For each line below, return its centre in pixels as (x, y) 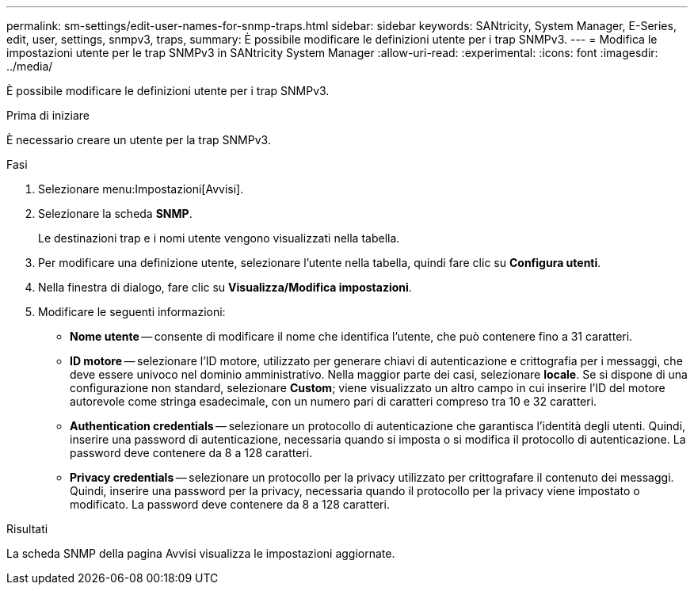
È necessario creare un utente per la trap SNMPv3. (139, 140)
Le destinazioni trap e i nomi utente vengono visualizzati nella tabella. (219, 238)
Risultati (27, 529)
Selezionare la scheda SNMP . (115, 214)
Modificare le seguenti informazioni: (132, 312)
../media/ (30, 66)
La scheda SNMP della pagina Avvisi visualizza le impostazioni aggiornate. (201, 553)
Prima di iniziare (48, 115)
